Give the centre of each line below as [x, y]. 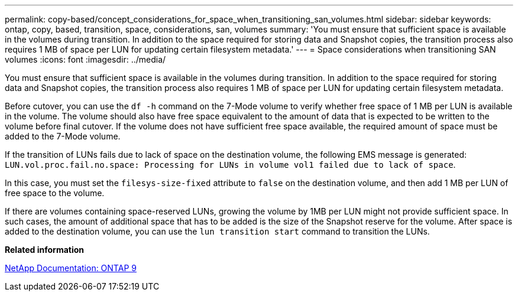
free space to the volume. [55, 193]
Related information [45, 250]
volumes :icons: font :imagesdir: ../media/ [85, 59]
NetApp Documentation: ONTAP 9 [71, 268]
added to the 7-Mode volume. [63, 136]
